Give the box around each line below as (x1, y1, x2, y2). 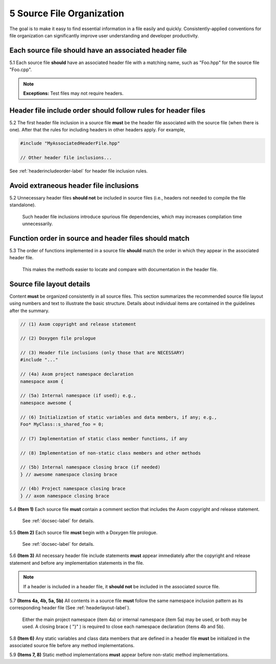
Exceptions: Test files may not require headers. (23, 90, 124, 97)
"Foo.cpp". (9, 67, 32, 73)
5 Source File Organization (9, 8, 125, 19)
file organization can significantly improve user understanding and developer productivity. (9, 32, 199, 38)
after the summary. (9, 307, 50, 314)
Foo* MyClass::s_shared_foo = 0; (20, 421, 104, 427)
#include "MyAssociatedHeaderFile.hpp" (20, 141, 120, 146)
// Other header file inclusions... (20, 155, 112, 161)
